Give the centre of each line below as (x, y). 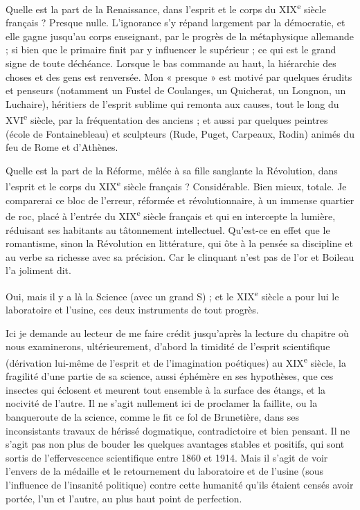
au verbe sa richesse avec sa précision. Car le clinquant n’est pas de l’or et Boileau (180, 256)
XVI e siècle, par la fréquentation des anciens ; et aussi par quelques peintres (167, 119)
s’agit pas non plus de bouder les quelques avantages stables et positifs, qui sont (175, 444)
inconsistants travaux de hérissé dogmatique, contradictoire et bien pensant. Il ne (178, 430)
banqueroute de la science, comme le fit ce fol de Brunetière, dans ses (153, 416)
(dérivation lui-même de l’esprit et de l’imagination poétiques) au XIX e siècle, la (176, 361)
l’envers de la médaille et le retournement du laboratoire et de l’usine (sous (164, 471)
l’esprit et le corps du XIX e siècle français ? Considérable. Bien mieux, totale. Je (176, 185)
